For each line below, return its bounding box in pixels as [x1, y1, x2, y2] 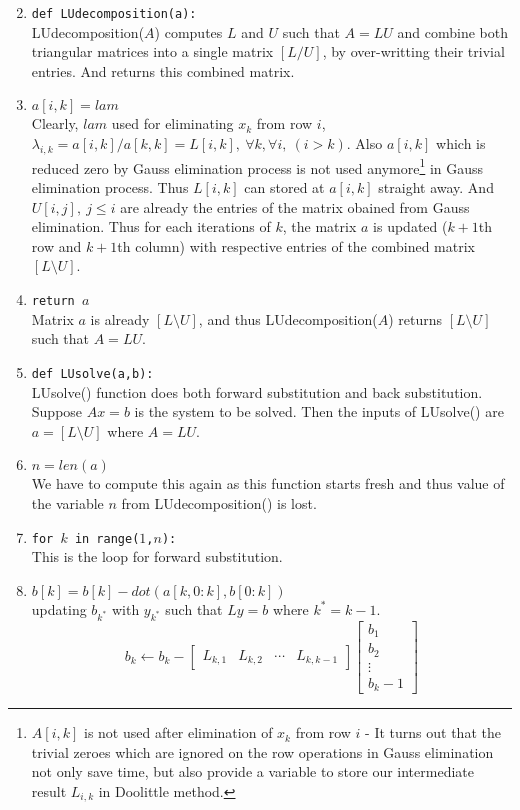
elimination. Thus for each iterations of [31, 216, 271, 237]
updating [31, 598, 87, 619]
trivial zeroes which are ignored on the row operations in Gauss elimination [31, 741, 494, 762]
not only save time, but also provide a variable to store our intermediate [31, 761, 474, 782]
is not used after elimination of [83, 722, 273, 743]
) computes [154, 21, 223, 42]
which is [436, 133, 486, 154]
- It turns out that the [365, 722, 501, 743]
